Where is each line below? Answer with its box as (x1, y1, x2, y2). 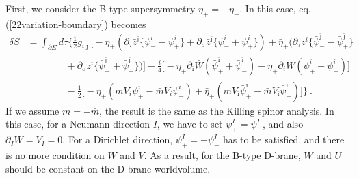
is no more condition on (5, 147, 105, 162)
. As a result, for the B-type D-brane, (144, 147, 301, 162)
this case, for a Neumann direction (5, 117, 150, 131)
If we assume (5, 103, 59, 117)
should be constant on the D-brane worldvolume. (5, 161, 211, 175)
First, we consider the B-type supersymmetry (5, 1, 196, 15)
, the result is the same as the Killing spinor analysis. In (99, 103, 334, 117)
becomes (111, 16, 146, 31)
